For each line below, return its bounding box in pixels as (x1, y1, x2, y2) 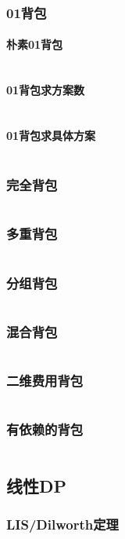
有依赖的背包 (6, 420, 84, 439)
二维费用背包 (6, 371, 84, 390)
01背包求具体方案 (6, 127, 96, 144)
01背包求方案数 (6, 82, 85, 98)
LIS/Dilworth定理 (6, 515, 119, 534)
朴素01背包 (6, 36, 63, 53)
